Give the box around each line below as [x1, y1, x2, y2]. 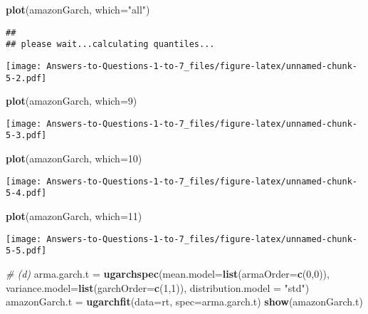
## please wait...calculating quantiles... [6, 39, 215, 50]
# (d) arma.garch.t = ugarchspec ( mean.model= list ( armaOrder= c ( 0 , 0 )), [6, 266, 330, 281]
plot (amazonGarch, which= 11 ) [6, 209, 142, 224]
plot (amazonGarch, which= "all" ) [6, 2, 150, 16]
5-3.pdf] [6, 130, 47, 141]
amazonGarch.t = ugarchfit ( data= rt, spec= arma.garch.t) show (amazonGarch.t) [6, 294, 363, 309]
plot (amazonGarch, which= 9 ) [6, 93, 137, 108]
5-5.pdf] [6, 246, 47, 256]
